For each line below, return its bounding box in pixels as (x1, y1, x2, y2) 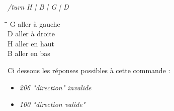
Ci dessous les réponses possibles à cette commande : (8, 65, 170, 75)
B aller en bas (8, 48, 50, 59)
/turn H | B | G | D (8, 2, 69, 12)
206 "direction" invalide (19, 82, 92, 92)
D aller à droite (8, 28, 55, 39)
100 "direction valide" (19, 99, 85, 109)
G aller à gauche (10, 18, 60, 29)
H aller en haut (8, 38, 54, 48)
